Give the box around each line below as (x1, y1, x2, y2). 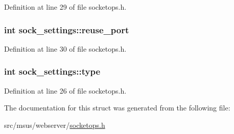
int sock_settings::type (4, 65, 101, 78)
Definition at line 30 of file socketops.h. (4, 43, 127, 54)
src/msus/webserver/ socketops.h (4, 119, 105, 130)
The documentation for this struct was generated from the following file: (4, 102, 230, 113)
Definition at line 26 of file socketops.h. (4, 85, 127, 96)
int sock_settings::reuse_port (4, 23, 129, 36)
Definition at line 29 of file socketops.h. (4, 2, 127, 12)
